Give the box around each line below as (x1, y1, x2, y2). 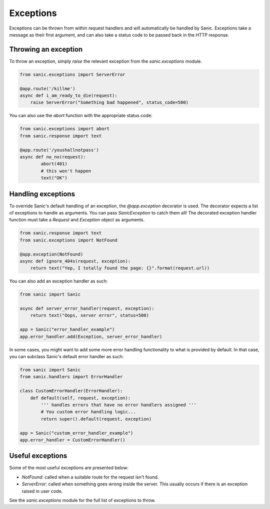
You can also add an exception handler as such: (9, 278, 108, 284)
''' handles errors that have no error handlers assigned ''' (40, 402, 197, 408)
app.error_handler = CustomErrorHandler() (19, 437, 125, 443)
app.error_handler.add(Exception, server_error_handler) (19, 334, 162, 339)
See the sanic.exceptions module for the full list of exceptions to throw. (9, 497, 156, 503)
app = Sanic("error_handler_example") (19, 327, 115, 333)
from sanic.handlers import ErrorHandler (19, 374, 123, 380)
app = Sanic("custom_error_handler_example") (19, 430, 133, 436)
